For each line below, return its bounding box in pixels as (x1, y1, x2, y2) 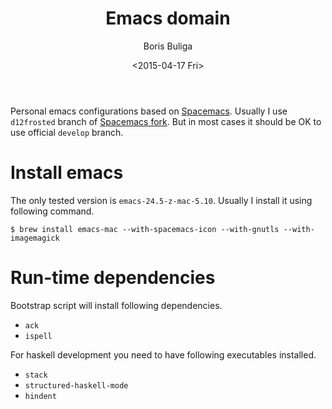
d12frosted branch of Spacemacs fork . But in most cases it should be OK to (10, 115, 322, 127)
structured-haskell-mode (24, 380, 129, 391)
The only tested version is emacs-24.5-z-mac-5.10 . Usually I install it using (10, 194, 313, 206)
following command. (10, 205, 95, 217)
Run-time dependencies (10, 267, 216, 289)
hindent (24, 391, 57, 401)
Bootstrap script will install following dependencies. (10, 299, 223, 311)
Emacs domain (105, 7, 231, 30)
